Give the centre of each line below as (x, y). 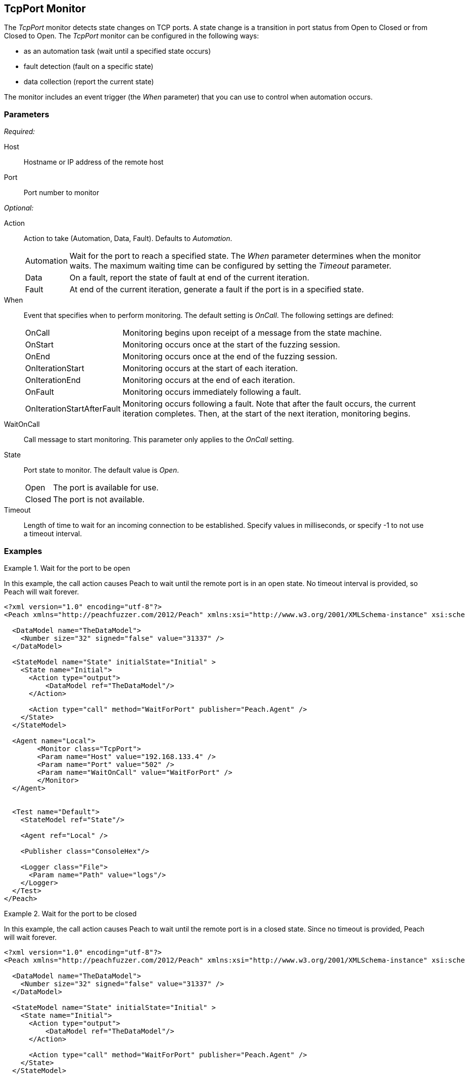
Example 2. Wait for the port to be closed (70, 913)
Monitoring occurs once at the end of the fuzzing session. (230, 357)
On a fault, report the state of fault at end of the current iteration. (189, 278)
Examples (23, 551)
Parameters (27, 114)
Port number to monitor (62, 193)
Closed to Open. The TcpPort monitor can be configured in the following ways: (132, 36)
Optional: (19, 208)
